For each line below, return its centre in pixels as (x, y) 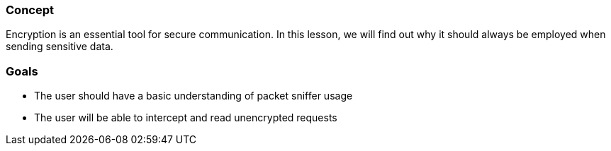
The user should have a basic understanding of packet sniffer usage (194, 96)
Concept (30, 10)
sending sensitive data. (60, 47)
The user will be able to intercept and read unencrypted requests (186, 118)
